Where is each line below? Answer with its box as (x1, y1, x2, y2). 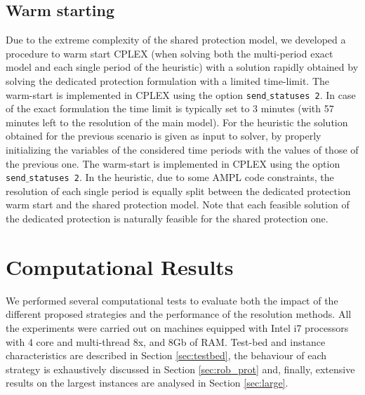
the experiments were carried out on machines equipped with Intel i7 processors (6, 320, 349, 335)
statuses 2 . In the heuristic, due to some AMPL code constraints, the (29, 170, 334, 185)
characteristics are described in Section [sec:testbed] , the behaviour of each (6, 348, 327, 363)
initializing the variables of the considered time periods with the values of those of (6, 142, 359, 157)
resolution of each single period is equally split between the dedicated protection (6, 183, 351, 198)
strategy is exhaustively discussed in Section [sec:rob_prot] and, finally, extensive (6, 361, 355, 376)
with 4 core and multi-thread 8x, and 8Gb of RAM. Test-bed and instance (6, 334, 326, 349)
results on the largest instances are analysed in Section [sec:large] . (6, 375, 288, 390)
